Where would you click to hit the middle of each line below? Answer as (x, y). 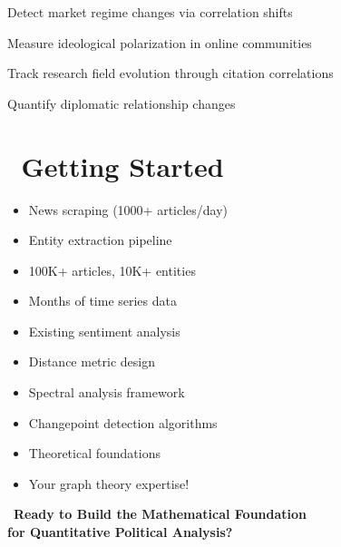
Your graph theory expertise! (109, 483)
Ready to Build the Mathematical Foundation (161, 514)
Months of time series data (102, 301)
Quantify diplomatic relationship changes (122, 103)
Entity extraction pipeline (100, 240)
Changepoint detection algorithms (123, 422)
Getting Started (122, 166)
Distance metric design (92, 361)
